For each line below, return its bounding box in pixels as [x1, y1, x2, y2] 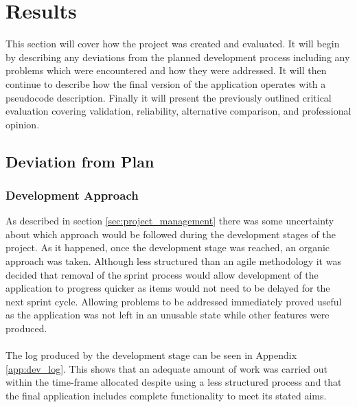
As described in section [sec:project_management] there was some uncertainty [5, 213, 334, 228]
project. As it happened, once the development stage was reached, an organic [5, 240, 330, 255]
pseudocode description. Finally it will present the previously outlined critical [5, 90, 332, 104]
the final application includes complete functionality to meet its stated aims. [5, 388, 327, 402]
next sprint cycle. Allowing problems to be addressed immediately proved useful [5, 294, 342, 308]
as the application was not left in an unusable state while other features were [5, 307, 330, 322]
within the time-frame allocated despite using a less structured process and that [5, 375, 342, 389]
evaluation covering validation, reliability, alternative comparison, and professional [5, 104, 352, 118]
